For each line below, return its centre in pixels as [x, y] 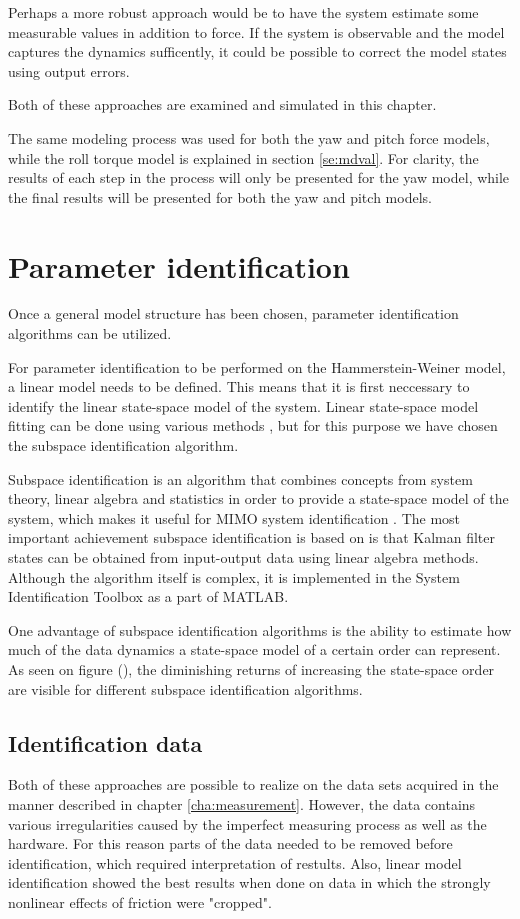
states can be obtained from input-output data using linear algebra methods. [243, 557]
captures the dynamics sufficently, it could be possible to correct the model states [257, 51]
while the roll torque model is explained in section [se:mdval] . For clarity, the [243, 157]
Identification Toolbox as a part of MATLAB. [148, 596]
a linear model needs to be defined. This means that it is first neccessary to [239, 386]
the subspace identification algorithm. [123, 445]
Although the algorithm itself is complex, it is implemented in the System [234, 576]
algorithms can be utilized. [90, 333]
